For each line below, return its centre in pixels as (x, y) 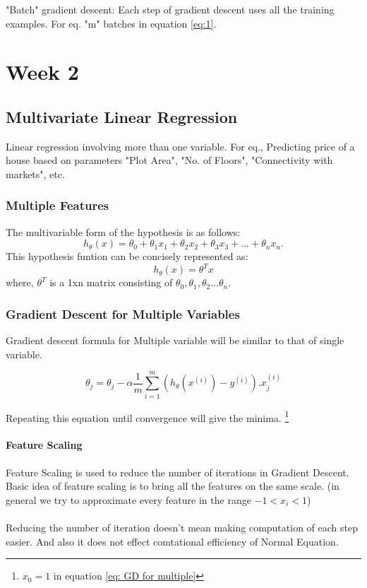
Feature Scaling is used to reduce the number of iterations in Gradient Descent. (178, 472)
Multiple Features (58, 205)
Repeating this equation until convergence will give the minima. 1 (148, 416)
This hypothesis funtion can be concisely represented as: (127, 256)
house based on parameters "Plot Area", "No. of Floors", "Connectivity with (169, 160)
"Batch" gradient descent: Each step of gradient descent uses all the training (170, 9)
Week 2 (42, 72)
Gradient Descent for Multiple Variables (123, 313)
